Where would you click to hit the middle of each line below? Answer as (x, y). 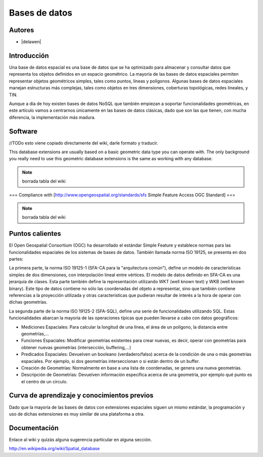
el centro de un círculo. (44, 381)
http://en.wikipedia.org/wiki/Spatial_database (54, 449)
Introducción (29, 55)
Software (23, 131)
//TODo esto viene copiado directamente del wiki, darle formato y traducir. (84, 143)
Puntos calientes (35, 234)
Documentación (34, 428)
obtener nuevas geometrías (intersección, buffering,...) (76, 347)
